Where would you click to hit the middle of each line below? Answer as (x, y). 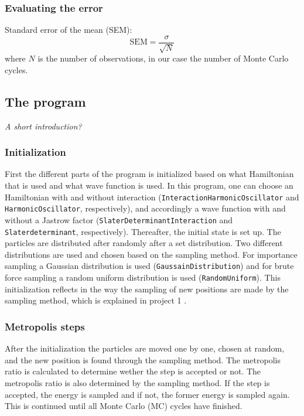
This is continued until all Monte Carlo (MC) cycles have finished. (124, 406)
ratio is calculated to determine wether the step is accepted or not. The (133, 371)
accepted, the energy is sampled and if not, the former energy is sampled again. (147, 394)
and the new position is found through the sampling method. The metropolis (143, 359)
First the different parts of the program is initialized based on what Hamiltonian (149, 174)
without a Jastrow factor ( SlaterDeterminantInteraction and (119, 219)
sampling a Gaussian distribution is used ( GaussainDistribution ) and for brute (149, 266)
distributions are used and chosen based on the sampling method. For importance (151, 254)
